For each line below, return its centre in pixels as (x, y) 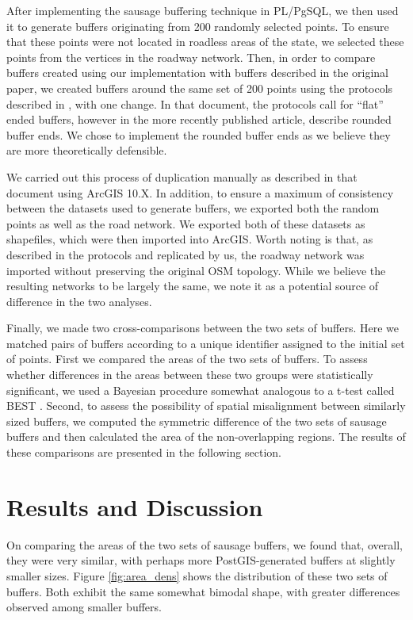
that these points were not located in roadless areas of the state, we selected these (205, 42)
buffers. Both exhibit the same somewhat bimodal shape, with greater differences (203, 591)
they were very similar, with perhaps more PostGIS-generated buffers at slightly (201, 560)
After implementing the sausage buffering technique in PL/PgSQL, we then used (203, 10)
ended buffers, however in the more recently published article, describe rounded (199, 119)
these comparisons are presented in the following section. (144, 452)
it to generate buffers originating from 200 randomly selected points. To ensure (198, 26)
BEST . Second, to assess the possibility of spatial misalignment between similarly (206, 406)
